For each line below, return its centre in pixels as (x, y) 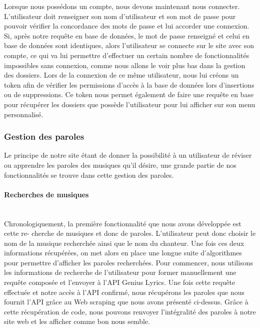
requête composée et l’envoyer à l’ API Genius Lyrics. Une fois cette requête (120, 282)
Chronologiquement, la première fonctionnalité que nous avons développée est (123, 223)
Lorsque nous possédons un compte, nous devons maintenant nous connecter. (122, 6)
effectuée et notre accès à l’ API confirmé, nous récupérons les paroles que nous (124, 292)
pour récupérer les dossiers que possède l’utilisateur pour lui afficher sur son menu (130, 104)
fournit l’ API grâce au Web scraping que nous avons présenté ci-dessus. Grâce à (126, 302)
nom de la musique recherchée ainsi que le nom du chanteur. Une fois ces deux (124, 243)
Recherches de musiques (46, 194)
